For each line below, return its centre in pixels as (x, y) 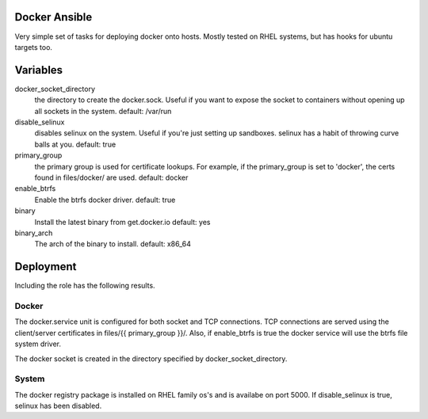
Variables (39, 70)
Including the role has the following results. (85, 286)
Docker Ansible (53, 17)
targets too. (34, 47)
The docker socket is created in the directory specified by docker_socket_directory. (151, 358)
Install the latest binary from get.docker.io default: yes (122, 222)
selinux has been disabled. (58, 406)
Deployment (46, 267)
